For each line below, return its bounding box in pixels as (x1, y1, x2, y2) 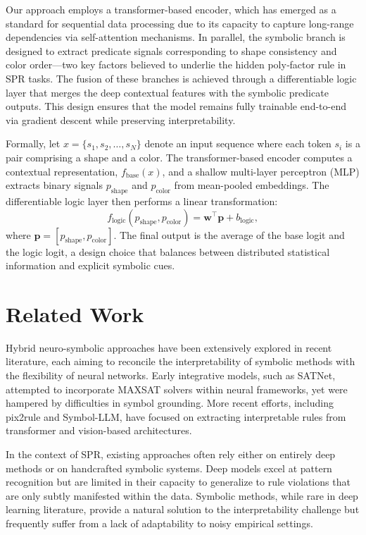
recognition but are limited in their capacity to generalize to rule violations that (6, 474, 351, 489)
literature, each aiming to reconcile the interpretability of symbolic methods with (6, 354, 355, 369)
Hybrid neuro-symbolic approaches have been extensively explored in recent (6, 340, 332, 355)
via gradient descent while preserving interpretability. (6, 112, 236, 127)
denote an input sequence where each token (144, 136, 332, 151)
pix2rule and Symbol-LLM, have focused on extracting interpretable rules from (6, 409, 346, 424)
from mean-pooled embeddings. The (174, 178, 329, 192)
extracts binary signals (6, 178, 103, 192)
